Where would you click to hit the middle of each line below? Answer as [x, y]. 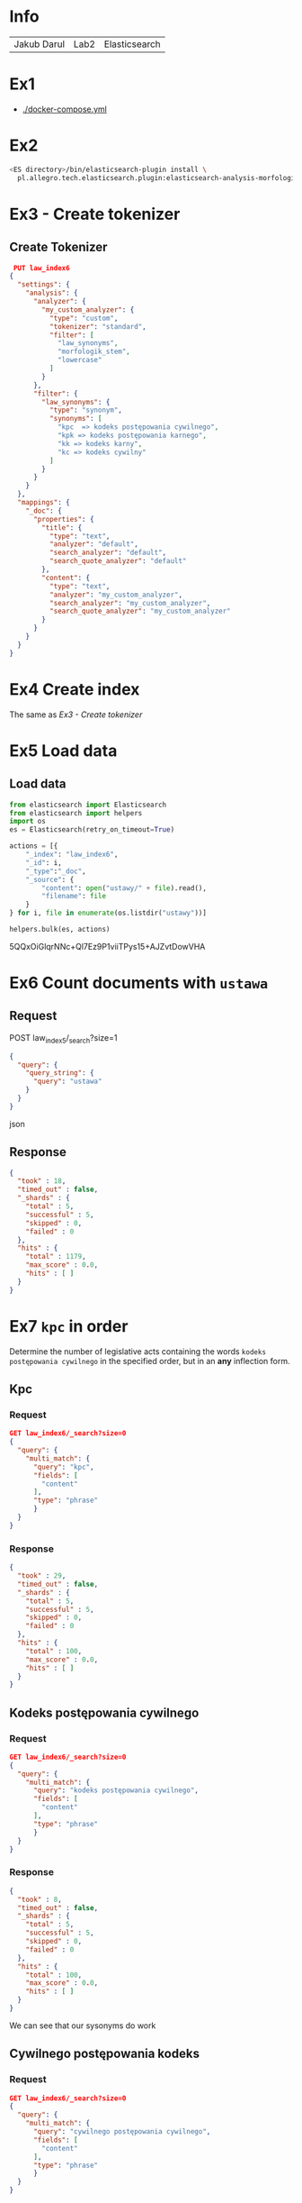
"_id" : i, [44, 862]
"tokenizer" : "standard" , [98, 326]
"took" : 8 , [40, 1899]
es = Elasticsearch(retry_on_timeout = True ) [92, 830]
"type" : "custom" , [84, 318]
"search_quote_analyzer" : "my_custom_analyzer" [140, 611]
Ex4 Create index [75, 689]
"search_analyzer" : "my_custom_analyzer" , [130, 603]
